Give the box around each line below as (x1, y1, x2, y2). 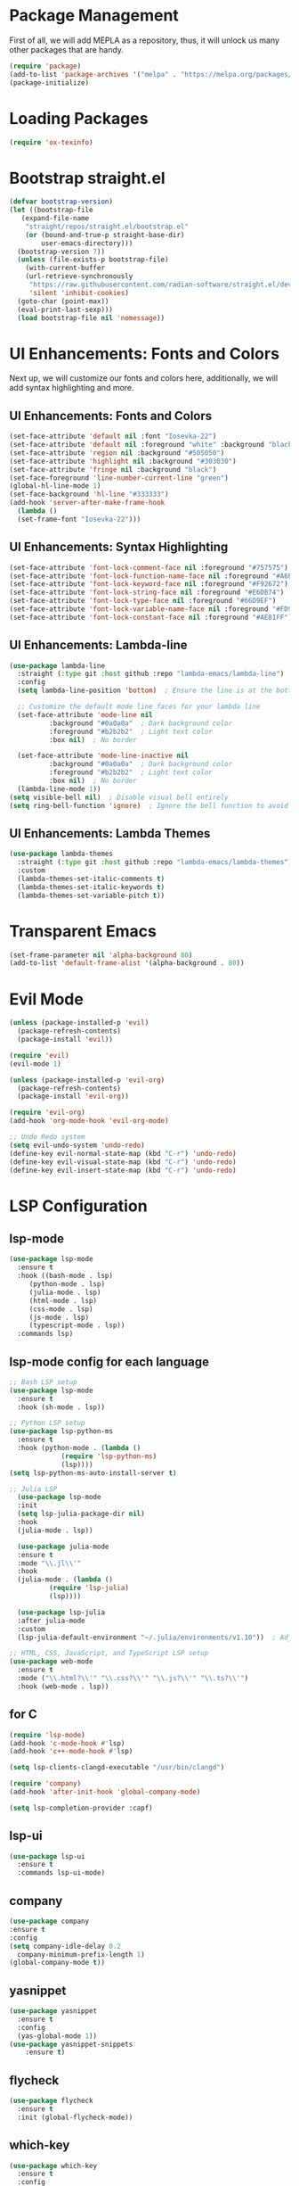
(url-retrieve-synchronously (25, 272, 133, 281)
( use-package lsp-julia (17, 1607, 105, 1617)
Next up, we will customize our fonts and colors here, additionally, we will (9, 373, 279, 384)
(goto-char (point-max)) (17, 296, 109, 306)
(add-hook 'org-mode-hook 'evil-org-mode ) (9, 1117, 169, 1126)
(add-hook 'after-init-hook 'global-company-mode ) (9, 1787, 201, 1796)
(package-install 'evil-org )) (17, 1092, 129, 1101)
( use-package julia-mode (17, 1542, 109, 1551)
